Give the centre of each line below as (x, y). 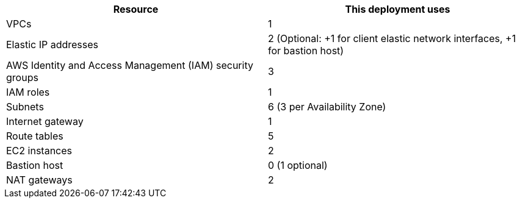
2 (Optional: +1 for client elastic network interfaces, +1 (392, 38)
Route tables (35, 136)
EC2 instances (39, 151)
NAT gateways (39, 180)
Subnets (25, 107)
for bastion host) (306, 51)
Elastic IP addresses (52, 45)
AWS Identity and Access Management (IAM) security (130, 65)
